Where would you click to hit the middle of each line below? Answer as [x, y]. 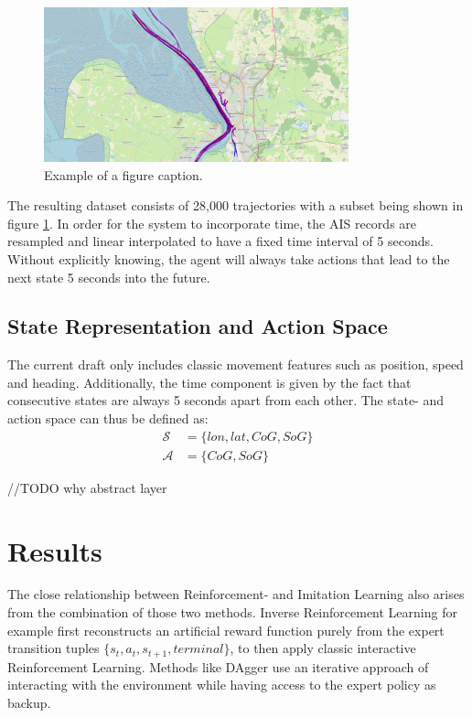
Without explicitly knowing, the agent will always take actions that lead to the [229, 258]
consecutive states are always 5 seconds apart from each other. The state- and [225, 400]
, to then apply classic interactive [323, 648]
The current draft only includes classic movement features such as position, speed [236, 364]
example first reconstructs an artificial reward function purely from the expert [226, 630]
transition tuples [54, 648]
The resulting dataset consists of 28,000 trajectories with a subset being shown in [236, 205]
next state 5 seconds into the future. [109, 277]
